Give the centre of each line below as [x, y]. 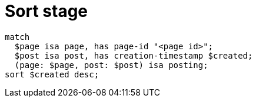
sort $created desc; [52, 74]
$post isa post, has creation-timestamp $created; [134, 55]
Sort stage [46, 11]
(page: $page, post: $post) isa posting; [111, 65]
